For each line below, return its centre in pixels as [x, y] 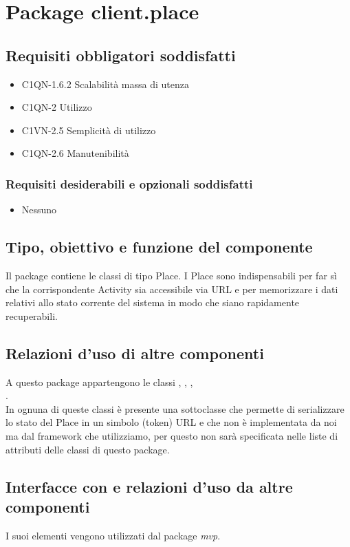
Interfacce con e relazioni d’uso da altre [149, 486]
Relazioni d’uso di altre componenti [135, 353]
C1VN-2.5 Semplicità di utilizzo [89, 130]
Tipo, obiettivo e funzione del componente [159, 247]
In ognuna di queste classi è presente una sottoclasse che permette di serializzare [175, 408]
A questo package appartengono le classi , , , [99, 382]
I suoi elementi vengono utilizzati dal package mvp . [113, 535]
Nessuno [39, 210]
